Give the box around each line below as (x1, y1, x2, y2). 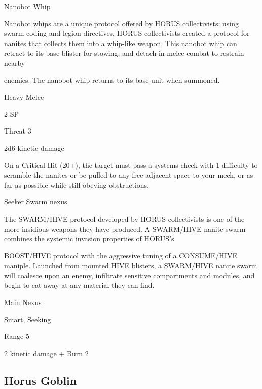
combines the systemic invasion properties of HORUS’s (4, 233, 174, 244)
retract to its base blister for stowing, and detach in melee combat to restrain (4, 48, 244, 58)
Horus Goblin (4, 372, 77, 388)
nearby (4, 57, 25, 68)
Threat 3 (4, 125, 31, 136)
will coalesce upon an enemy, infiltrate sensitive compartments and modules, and (4, 270, 255, 280)
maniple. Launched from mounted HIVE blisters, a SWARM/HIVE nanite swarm (4, 260, 257, 271)
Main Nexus (4, 297, 42, 308)
